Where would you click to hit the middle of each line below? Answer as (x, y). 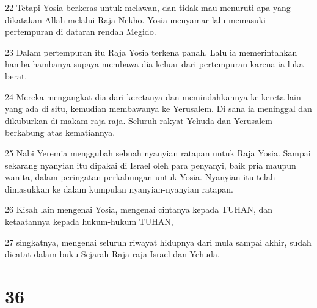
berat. (16, 75)
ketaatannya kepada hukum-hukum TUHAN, (89, 221)
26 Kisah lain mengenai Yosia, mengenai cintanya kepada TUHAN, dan (139, 209)
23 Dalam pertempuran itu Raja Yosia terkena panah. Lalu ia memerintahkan (151, 52)
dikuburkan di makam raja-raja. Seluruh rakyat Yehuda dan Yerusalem (139, 120)
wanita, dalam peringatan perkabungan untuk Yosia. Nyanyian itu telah (140, 177)
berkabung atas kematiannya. (60, 132)
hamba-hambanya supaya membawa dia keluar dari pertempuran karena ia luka (154, 64)
